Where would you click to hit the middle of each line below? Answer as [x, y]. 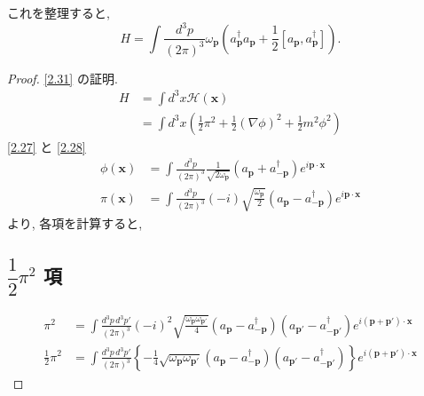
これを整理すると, [59, 12]
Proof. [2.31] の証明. [63, 78]
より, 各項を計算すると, [75, 222]
